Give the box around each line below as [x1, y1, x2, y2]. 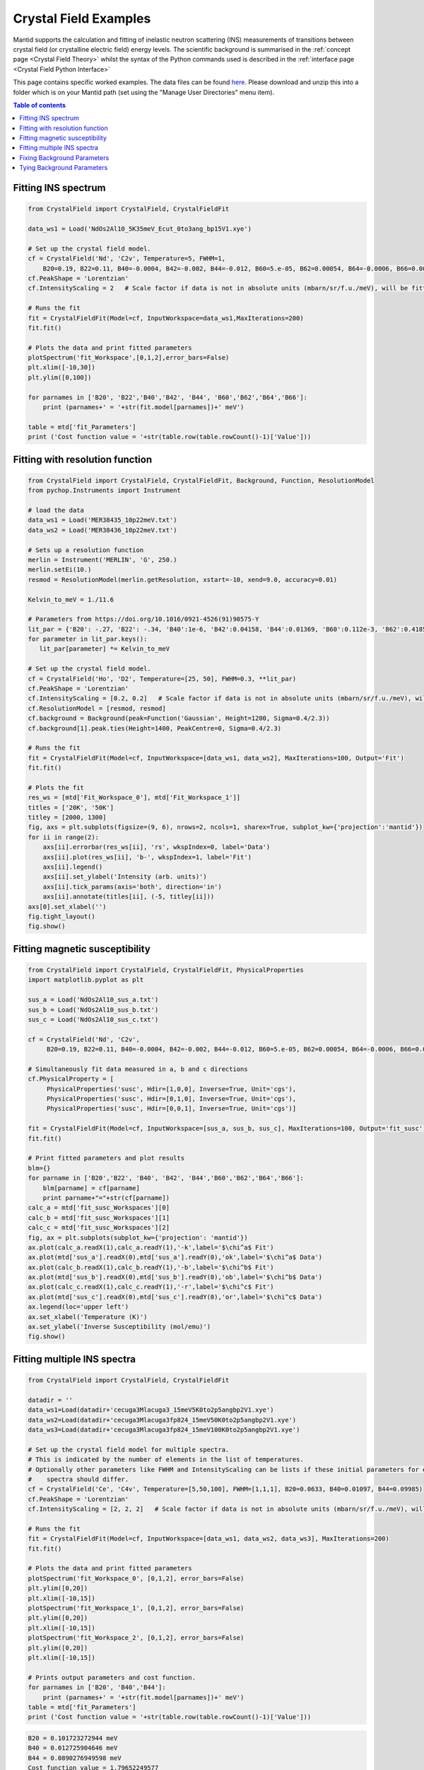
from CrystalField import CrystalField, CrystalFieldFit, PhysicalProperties [28, 966, 304, 973]
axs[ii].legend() [42, 863, 103, 871]
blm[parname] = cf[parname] [42, 1184, 141, 1192]
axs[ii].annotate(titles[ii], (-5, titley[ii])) [42, 893, 215, 901]
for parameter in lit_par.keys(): [28, 635, 148, 644]
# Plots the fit [28, 783, 85, 792]
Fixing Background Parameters [19, 153, 110, 162]
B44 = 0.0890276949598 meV [28, 1754, 122, 1762]
